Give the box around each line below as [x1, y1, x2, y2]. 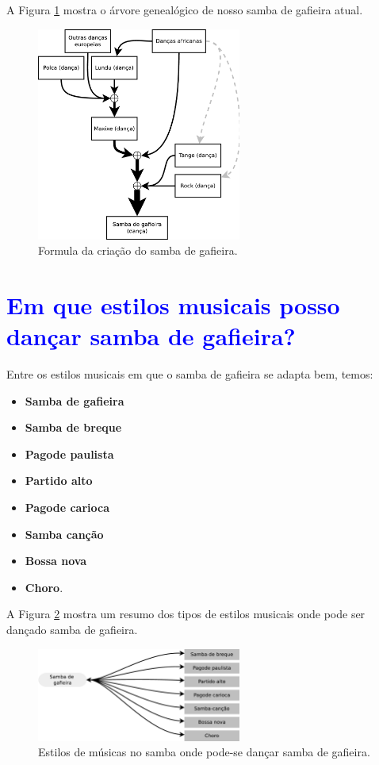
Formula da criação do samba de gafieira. [38, 242, 238, 259]
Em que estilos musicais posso [6, 288, 340, 321]
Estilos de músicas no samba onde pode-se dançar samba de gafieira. [38, 744, 370, 760]
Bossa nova [25, 552, 87, 569]
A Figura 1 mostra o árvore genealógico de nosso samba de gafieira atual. [6, 2, 363, 17]
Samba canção [25, 525, 104, 542]
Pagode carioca [25, 499, 109, 516]
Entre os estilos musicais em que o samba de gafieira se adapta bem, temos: [6, 366, 373, 382]
